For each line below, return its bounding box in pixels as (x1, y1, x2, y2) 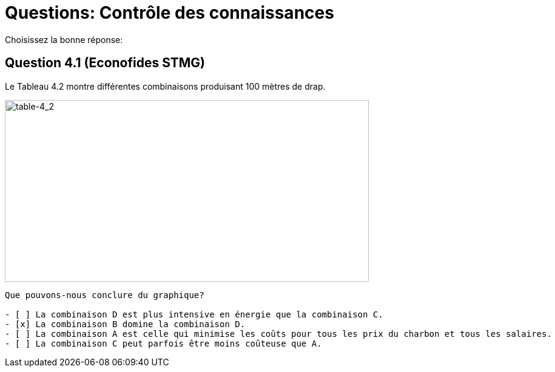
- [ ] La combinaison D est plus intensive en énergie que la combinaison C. (5, 309, 383, 319)
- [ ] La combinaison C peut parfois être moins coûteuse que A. (5, 338, 322, 348)
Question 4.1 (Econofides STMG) (5, 55, 206, 71)
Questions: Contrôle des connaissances (5, 2, 334, 23)
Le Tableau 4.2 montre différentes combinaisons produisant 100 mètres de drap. (5, 81, 326, 91)
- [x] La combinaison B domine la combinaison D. (5, 319, 246, 329)
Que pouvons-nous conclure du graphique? (5, 290, 204, 300)
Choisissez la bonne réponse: (5, 34, 123, 45)
